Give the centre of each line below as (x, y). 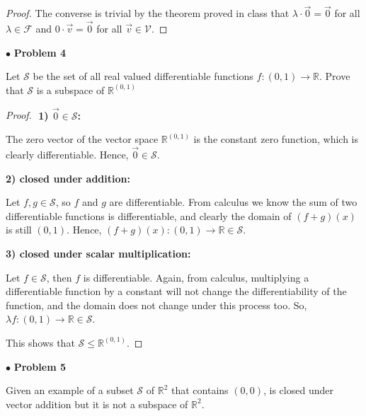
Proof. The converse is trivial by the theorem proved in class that (148, 13)
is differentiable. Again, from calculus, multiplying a (196, 277)
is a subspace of (70, 89)
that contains (200, 390)
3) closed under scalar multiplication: (98, 253)
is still (19, 230)
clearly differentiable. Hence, (67, 155)
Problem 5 (40, 366)
